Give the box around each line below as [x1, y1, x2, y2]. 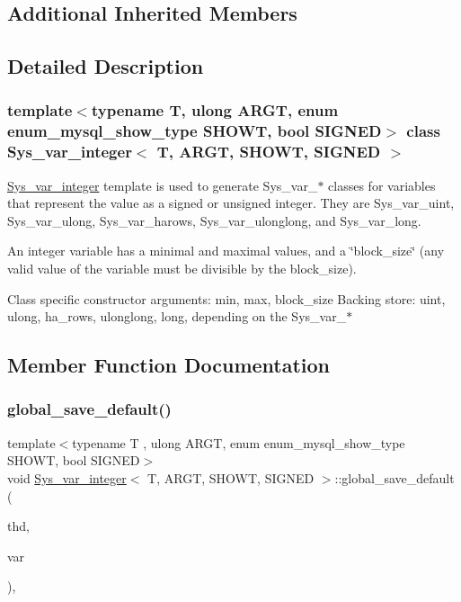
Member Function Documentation [7, 351, 331, 379]
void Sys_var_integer [7, 468, 127, 487]
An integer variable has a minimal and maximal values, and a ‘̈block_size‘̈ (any [7, 241, 445, 260]
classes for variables [328, 175, 436, 194]
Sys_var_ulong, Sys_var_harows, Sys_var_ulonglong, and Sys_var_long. [7, 211, 421, 229]
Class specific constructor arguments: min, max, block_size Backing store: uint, [7, 289, 446, 308]
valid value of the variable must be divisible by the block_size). [7, 259, 357, 277]
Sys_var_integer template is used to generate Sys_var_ [7, 175, 318, 194]
